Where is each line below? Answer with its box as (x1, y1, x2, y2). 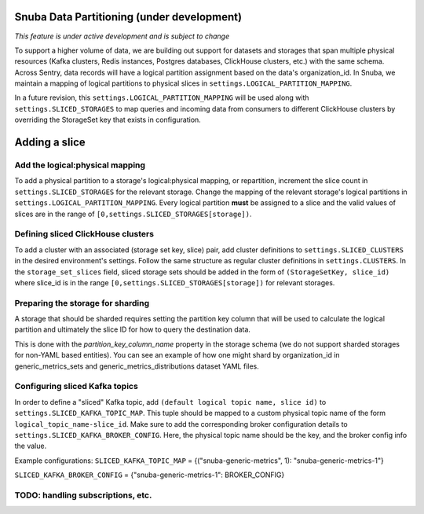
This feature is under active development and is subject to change (14, 31, 230, 41)
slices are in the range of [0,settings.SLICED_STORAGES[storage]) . (14, 209, 252, 218)
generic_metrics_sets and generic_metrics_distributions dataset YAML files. (14, 362, 259, 371)
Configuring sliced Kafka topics (14, 381, 139, 392)
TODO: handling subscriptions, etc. (14, 490, 152, 501)
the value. (14, 441, 47, 451)
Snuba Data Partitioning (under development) (14, 10, 243, 24)
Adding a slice (14, 136, 86, 149)
